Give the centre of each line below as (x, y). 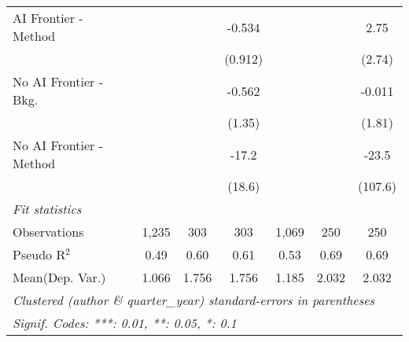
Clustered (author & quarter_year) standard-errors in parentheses (194, 300)
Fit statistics (47, 209)
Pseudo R (39, 254)
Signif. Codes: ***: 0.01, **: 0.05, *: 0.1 (125, 323)
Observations (48, 232)
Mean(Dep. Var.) (59, 277)
